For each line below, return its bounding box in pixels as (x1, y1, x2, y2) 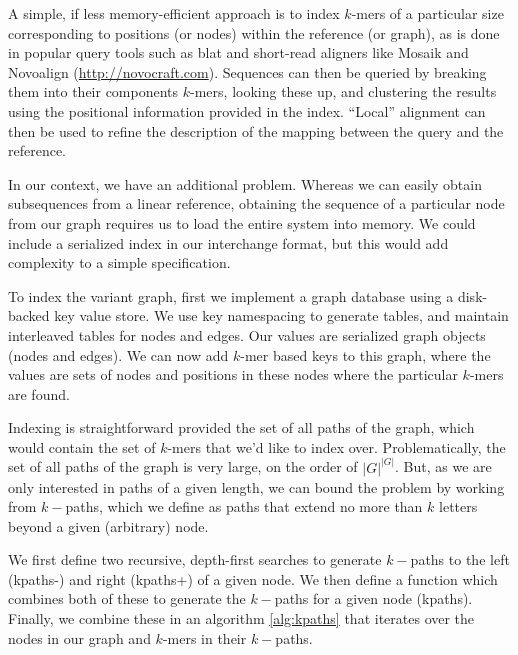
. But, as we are (395, 456, 492, 477)
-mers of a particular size (351, 3, 504, 23)
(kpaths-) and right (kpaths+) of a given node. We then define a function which (8, 568, 498, 589)
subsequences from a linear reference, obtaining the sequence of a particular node (8, 193, 505, 214)
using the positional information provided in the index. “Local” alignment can (8, 100, 486, 121)
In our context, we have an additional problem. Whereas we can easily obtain (8, 173, 482, 194)
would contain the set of (8, 436, 156, 457)
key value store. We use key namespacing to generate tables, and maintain (54, 305, 509, 326)
